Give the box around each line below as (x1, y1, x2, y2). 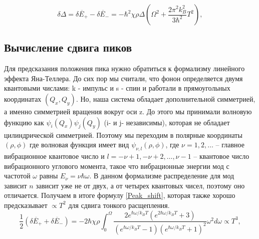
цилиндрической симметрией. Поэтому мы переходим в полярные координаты (4, 129, 242, 140)
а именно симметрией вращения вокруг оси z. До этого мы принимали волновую (4, 106, 252, 116)
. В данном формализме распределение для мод (89, 170, 234, 181)
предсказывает (4, 199, 48, 210)
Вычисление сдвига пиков (4, 40, 132, 55)
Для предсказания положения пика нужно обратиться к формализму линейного (4, 63, 245, 74)
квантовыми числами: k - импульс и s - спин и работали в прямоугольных (4, 83, 230, 93)
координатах (4, 93, 42, 104)
